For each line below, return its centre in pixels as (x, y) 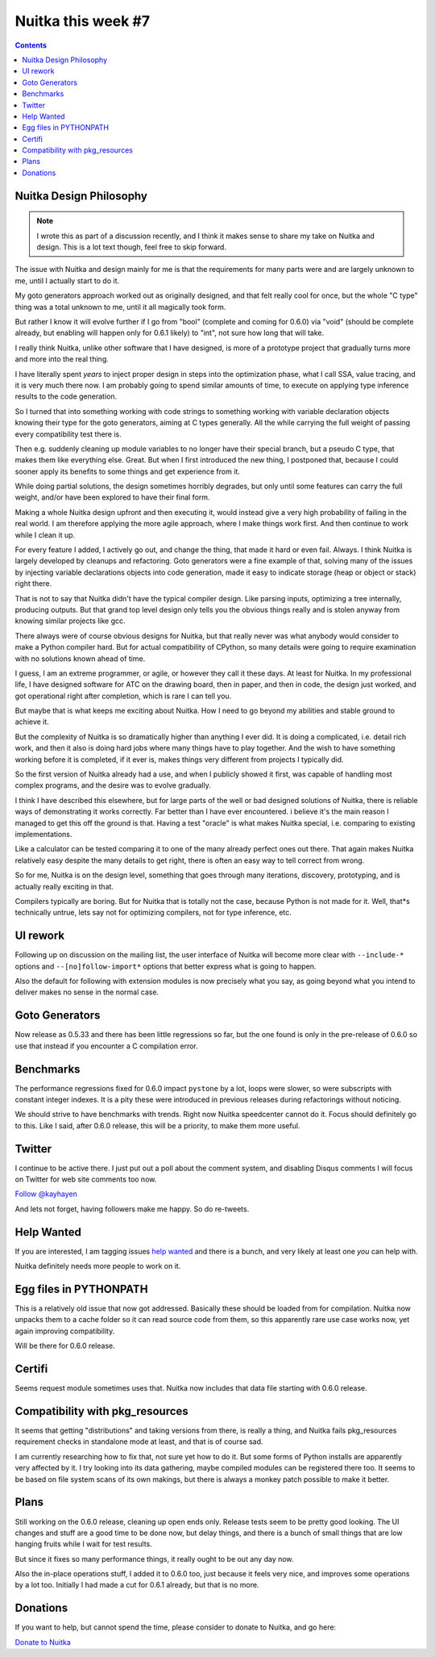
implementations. (43, 834)
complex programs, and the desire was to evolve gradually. (113, 785)
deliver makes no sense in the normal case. (87, 992)
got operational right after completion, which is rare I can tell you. (123, 696)
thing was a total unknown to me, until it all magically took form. (120, 307)
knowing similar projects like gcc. (70, 621)
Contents (31, 45)
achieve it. (32, 722)
